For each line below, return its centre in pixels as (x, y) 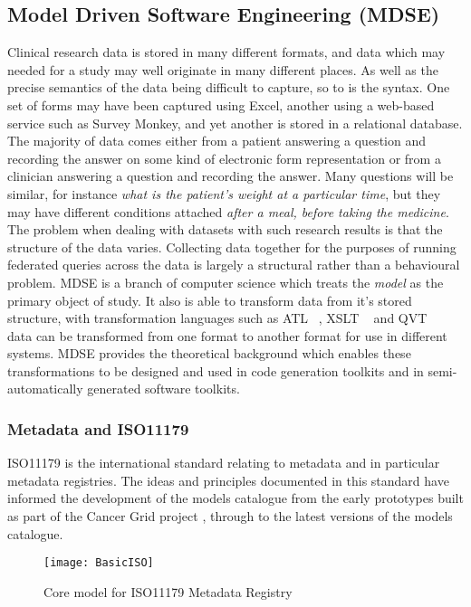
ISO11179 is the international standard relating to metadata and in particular (224, 463)
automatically (45, 389)
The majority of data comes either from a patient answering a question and (216, 141)
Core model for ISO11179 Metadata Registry (168, 591)
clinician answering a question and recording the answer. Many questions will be (231, 176)
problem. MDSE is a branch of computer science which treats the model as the (226, 282)
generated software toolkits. (163, 389)
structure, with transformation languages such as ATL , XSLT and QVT (217, 318)
